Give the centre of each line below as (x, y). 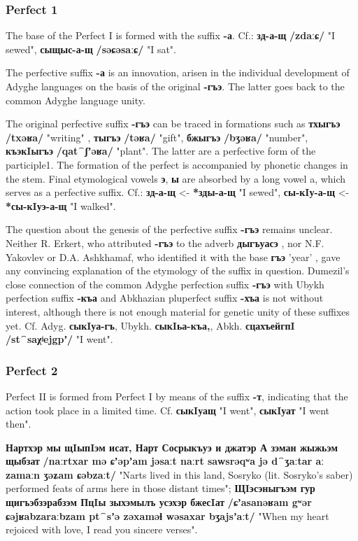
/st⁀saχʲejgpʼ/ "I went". (59, 339)
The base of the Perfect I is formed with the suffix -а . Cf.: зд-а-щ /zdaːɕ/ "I (171, 35)
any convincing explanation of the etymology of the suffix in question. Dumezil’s (178, 270)
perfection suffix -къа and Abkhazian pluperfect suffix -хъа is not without (165, 298)
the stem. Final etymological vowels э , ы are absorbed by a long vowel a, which (176, 178)
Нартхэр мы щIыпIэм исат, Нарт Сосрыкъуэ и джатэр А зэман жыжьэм (172, 447)
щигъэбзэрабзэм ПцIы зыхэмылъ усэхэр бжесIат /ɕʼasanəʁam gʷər (159, 502)
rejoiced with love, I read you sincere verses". (102, 529)
